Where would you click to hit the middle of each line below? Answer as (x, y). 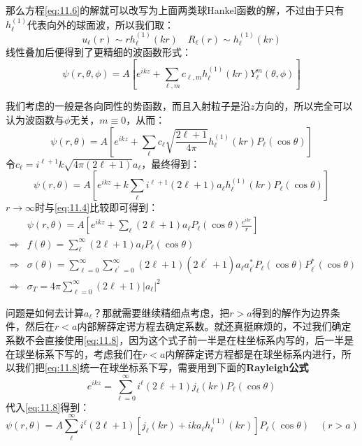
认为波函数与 (35, 120)
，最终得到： (171, 163)
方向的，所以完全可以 (304, 106)
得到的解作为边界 (291, 312)
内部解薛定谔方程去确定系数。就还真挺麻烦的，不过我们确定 (214, 326)
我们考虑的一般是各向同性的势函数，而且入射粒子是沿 (128, 106)
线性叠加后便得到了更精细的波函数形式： (99, 52)
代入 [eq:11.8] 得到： (48, 407)
